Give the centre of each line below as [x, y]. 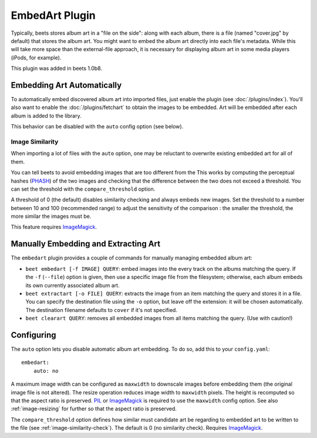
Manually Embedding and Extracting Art [86, 244]
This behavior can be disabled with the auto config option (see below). [97, 127]
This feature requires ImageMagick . [54, 227]
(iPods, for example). [36, 57]
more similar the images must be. [51, 216]
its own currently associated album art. [72, 285]
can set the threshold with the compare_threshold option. [83, 189]
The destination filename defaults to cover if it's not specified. [101, 310]
